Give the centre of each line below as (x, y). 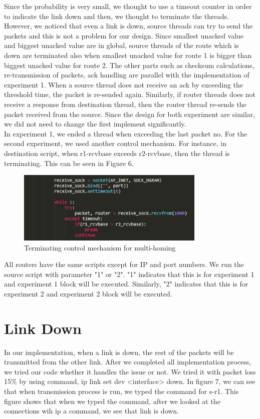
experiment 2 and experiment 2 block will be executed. (88, 293)
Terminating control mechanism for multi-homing (100, 247)
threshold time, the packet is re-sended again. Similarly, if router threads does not (130, 94)
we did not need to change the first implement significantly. (95, 124)
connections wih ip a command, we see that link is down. (92, 411)
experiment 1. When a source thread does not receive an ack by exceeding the (124, 84)
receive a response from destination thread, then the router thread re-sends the (125, 104)
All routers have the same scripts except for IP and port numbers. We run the (124, 264)
